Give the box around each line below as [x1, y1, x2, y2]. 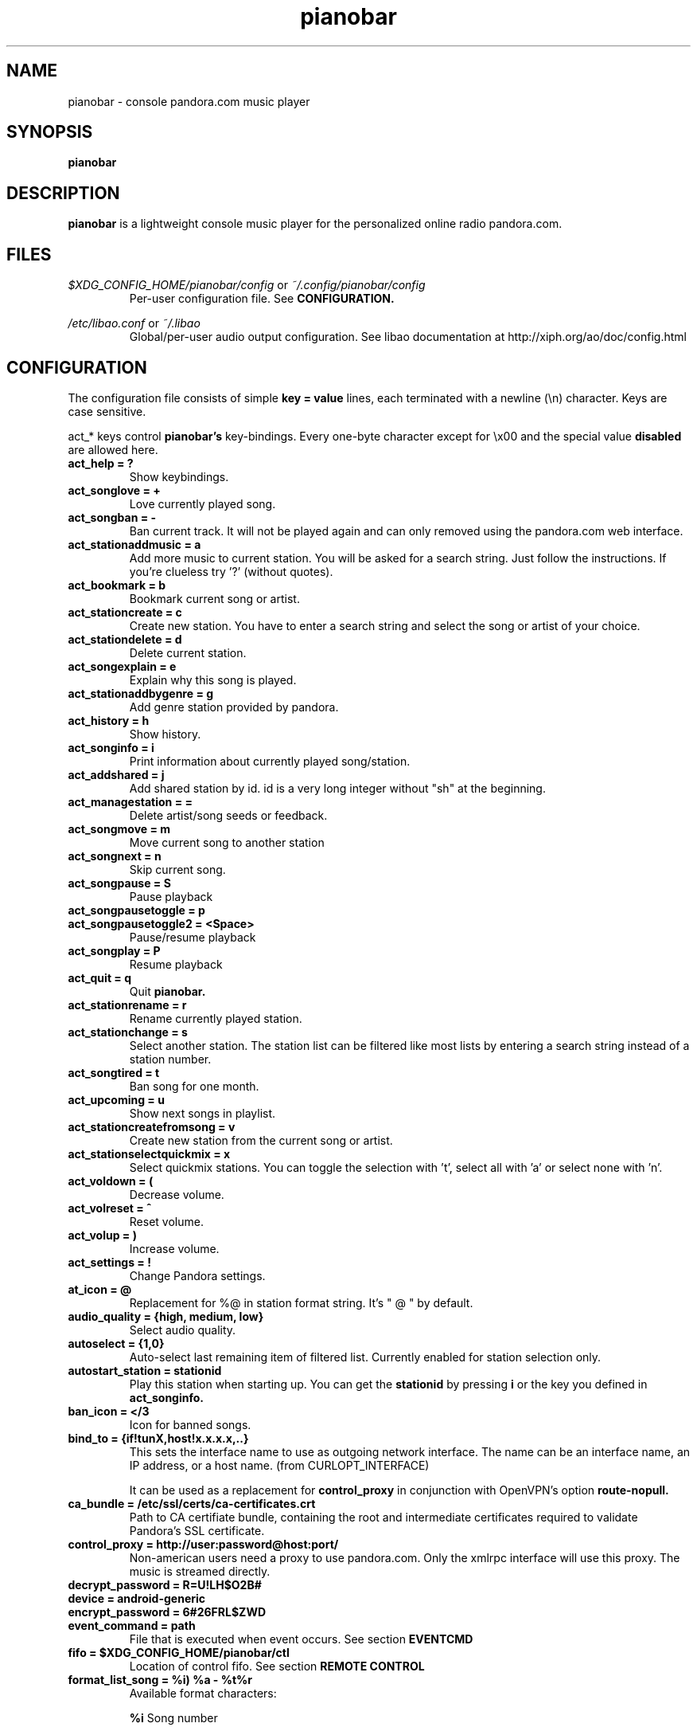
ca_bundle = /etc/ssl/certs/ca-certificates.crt [68, 1496, 316, 1510]
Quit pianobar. [129, 984, 206, 998]
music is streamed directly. [129, 1564, 271, 1578]
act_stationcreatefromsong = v [68, 1119, 236, 1134]
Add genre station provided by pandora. [129, 699, 339, 714]
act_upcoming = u [68, 1092, 165, 1106]
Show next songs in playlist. [129, 1106, 276, 1120]
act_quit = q [68, 970, 131, 985]
